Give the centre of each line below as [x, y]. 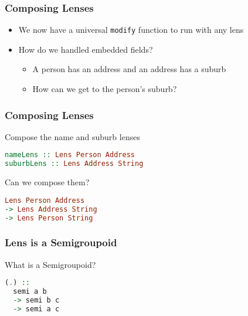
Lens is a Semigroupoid [61, 242]
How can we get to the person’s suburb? [105, 89]
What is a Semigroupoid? [50, 264]
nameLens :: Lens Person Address [70, 155]
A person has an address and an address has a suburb [129, 69]
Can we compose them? [47, 182]
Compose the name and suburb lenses [72, 136]
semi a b [30, 292]
